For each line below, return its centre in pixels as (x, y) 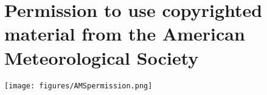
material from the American (125, 34)
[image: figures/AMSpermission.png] (78, 86)
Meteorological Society (102, 57)
